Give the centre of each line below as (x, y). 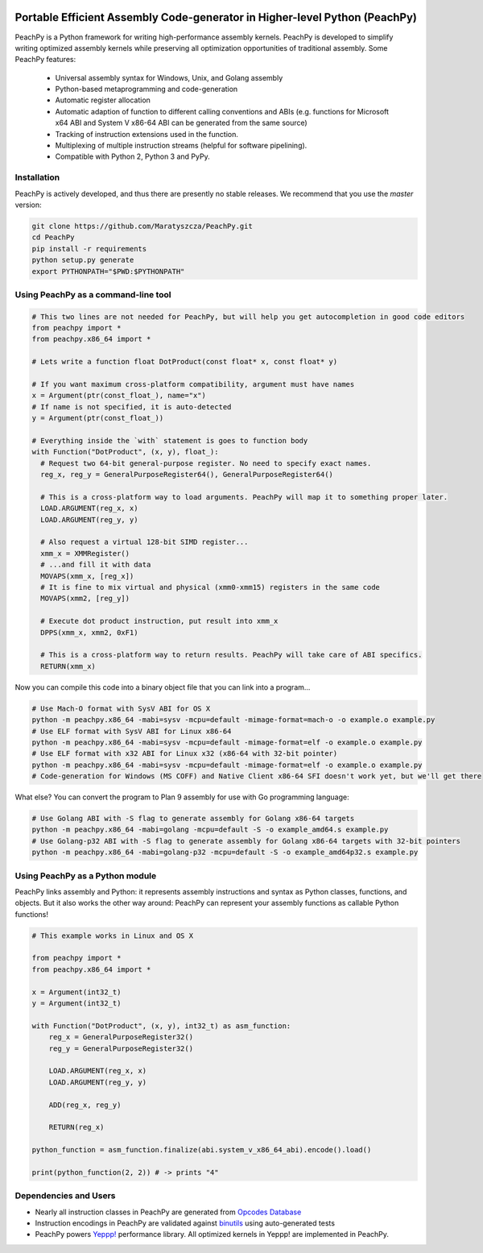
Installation (37, 177)
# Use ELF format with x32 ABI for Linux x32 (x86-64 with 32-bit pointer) (185, 754)
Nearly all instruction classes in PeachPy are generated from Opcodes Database (168, 1212)
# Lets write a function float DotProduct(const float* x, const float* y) (185, 362)
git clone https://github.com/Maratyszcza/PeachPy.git (142, 226)
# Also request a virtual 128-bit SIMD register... (144, 542)
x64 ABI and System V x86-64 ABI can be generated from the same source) (181, 123)
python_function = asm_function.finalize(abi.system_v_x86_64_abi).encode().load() (202, 1150)
